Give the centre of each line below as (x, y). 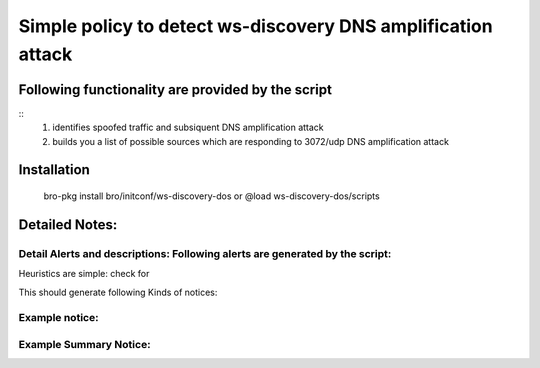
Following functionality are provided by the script (175, 89)
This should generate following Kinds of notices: (118, 292)
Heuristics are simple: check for (84, 274)
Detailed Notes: (68, 224)
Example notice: (58, 318)
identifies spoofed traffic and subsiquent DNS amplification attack (188, 127)
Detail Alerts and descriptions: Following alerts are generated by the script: (205, 253)
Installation (54, 170)
